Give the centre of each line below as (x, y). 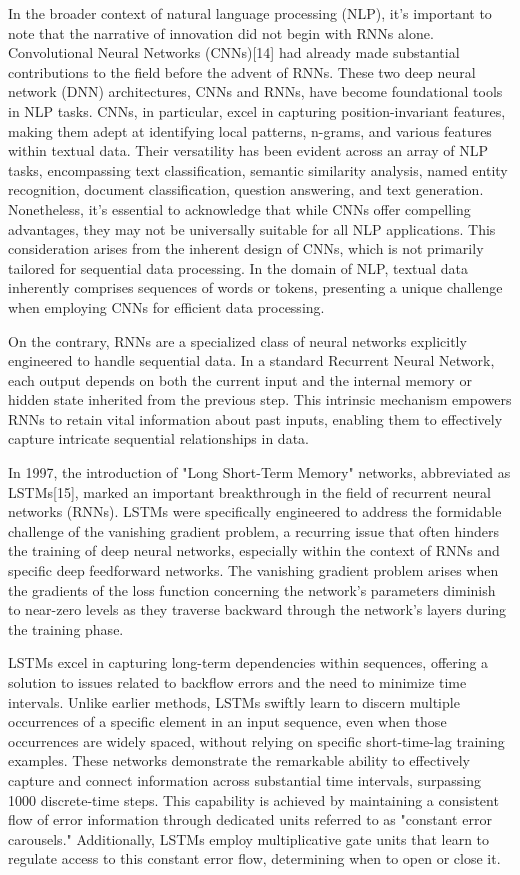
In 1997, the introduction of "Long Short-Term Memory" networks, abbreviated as (259, 472)
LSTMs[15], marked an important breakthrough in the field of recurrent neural (249, 491)
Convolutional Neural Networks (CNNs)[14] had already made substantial (234, 52)
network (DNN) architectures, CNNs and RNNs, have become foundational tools (255, 91)
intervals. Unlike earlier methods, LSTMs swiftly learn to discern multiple (234, 701)
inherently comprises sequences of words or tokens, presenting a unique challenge (255, 287)
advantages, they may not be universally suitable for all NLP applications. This (252, 228)
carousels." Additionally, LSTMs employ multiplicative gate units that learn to (249, 838)
